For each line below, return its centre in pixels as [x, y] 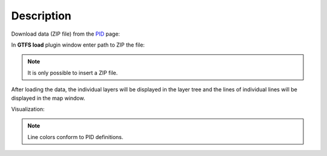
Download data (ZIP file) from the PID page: [66, 34]
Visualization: [28, 109]
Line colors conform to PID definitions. [75, 137]
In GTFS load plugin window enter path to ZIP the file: [78, 45]
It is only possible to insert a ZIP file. [73, 73]
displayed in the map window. [48, 98]
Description [41, 16]
